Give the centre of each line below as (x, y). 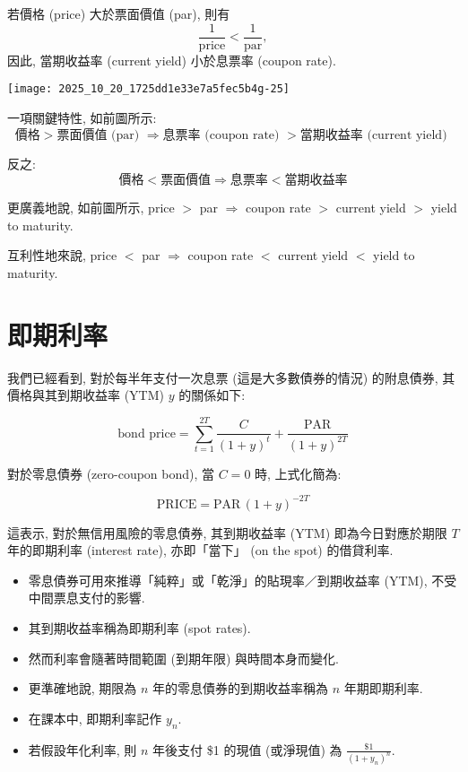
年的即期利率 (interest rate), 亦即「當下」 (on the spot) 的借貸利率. (200, 550)
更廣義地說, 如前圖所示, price (91, 208)
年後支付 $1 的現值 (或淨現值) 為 (247, 749)
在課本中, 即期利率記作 (95, 718)
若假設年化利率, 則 (82, 749)
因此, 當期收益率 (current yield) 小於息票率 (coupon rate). (172, 60)
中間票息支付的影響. (87, 598)
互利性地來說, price (62, 255)
